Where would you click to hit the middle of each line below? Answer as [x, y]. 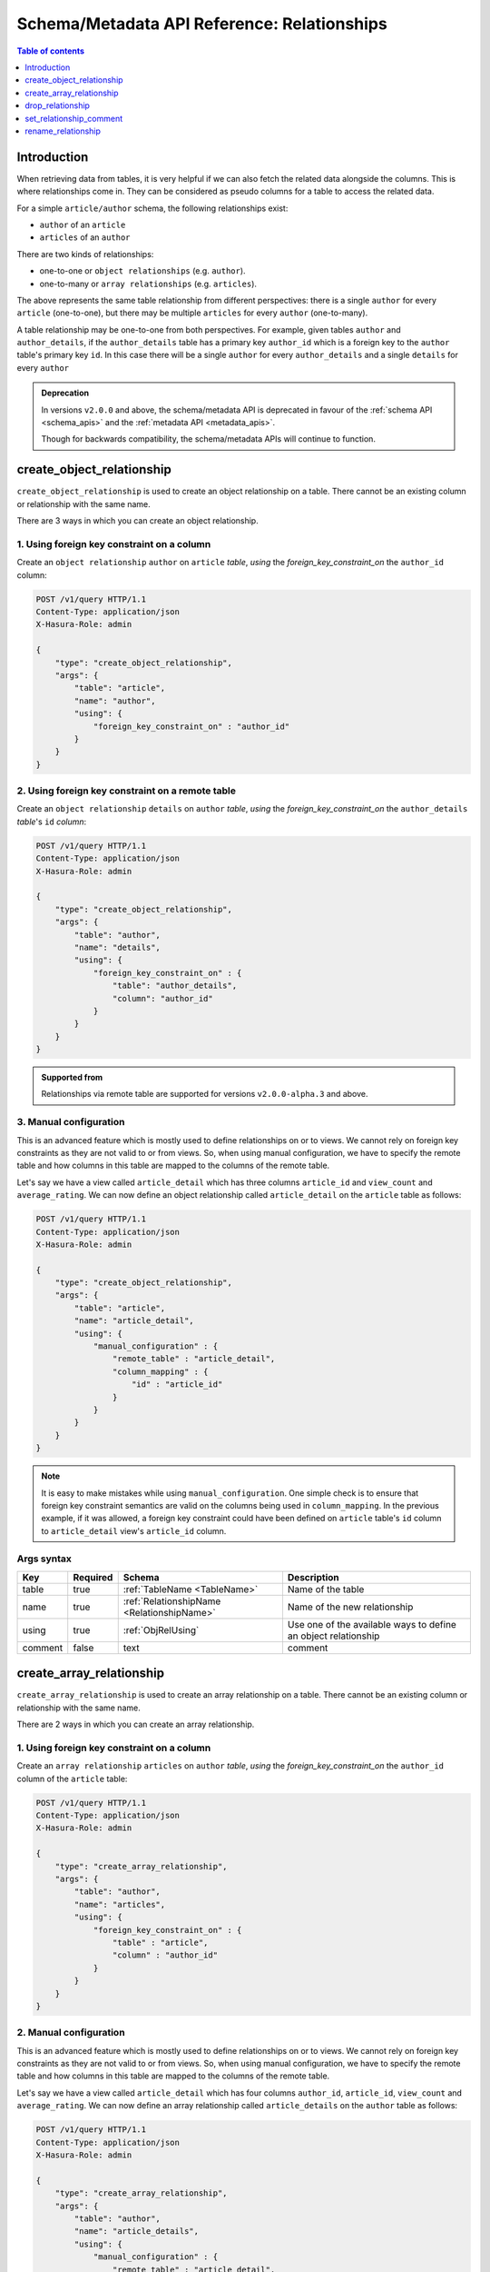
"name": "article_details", [137, 2232]
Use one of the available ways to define [372, 1624]
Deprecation [65, 393]
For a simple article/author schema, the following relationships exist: [152, 208]
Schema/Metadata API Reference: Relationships [202, 24]
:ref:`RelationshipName [172, 1601]
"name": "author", [115, 701]
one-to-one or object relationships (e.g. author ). [142, 271]
